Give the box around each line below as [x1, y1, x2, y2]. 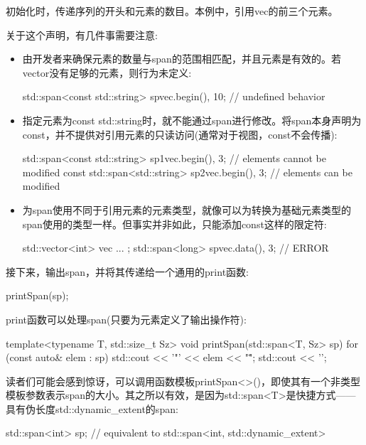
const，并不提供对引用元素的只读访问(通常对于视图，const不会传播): [22, 127, 338, 141]
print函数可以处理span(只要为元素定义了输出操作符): [6, 311, 247, 326]
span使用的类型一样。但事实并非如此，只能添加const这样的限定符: [22, 216, 327, 231]
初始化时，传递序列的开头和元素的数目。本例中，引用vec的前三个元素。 [6, 4, 338, 18]
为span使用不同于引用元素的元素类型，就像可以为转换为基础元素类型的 [22, 202, 351, 217]
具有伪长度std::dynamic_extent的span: [6, 401, 178, 416]
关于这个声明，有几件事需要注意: [6, 27, 158, 42]
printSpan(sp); [6, 288, 69, 303]
